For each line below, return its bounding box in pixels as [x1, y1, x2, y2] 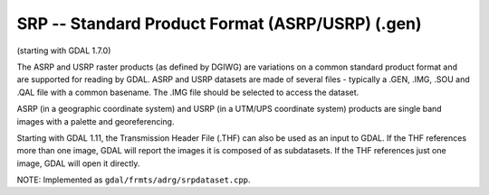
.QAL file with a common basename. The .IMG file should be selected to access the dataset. [16, 87, 360, 97]
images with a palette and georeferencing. [16, 116, 175, 126]
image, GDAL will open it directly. [16, 158, 140, 169]
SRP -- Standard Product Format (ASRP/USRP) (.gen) [16, 14, 422, 33]
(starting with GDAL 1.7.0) [16, 45, 111, 56]
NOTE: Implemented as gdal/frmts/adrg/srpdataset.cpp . [16, 174, 251, 185]
